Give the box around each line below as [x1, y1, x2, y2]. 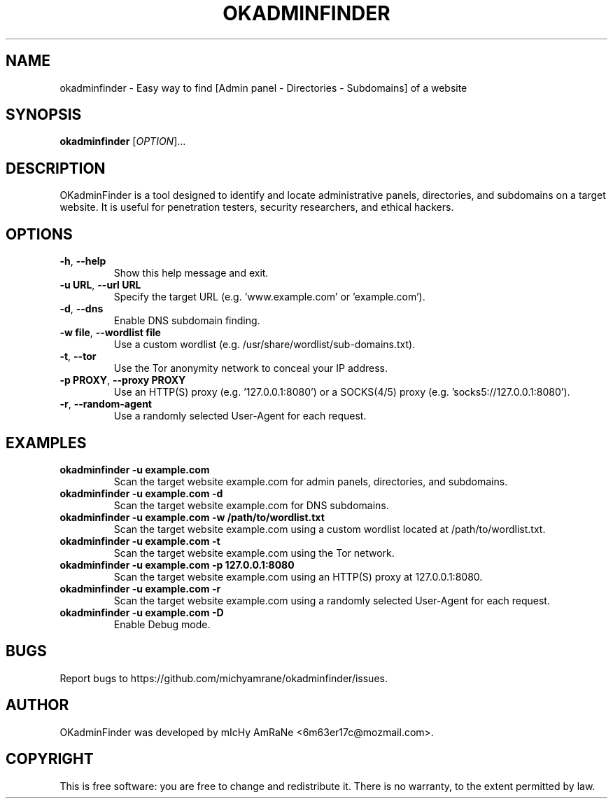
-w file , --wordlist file [59, 326, 161, 339]
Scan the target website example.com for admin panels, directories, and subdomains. [113, 475, 508, 487]
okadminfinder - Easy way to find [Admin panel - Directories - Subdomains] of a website [59, 81, 467, 94]
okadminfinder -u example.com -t [59, 534, 220, 547]
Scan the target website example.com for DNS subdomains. [113, 499, 389, 511]
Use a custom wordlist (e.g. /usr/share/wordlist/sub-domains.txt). [113, 338, 416, 351]
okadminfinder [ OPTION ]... [59, 135, 186, 148]
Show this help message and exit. [113, 267, 269, 279]
